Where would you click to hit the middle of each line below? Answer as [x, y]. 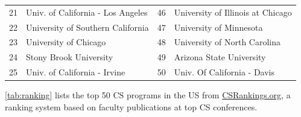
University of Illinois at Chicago [233, 12]
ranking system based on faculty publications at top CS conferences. [131, 106]
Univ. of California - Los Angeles [87, 12]
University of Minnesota [218, 27]
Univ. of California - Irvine [76, 72]
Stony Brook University [70, 57]
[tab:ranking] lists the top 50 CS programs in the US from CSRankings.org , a [148, 95]
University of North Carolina [227, 42]
